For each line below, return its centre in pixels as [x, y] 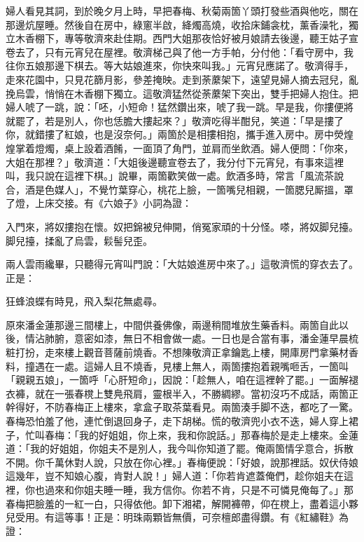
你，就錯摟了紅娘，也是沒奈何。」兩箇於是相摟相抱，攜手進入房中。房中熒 [175, 134]
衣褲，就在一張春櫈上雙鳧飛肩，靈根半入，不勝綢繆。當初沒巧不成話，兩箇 [177, 393]
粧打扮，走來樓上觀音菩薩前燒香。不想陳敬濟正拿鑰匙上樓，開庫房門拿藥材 [177, 352]
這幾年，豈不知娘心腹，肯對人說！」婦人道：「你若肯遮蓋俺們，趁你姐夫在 [175, 476]
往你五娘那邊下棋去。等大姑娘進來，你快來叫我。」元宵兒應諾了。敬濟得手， [180, 66]
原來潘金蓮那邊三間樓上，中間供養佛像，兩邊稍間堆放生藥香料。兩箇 [162, 324]
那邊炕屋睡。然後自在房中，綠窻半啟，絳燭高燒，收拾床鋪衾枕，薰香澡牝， [177, 24]
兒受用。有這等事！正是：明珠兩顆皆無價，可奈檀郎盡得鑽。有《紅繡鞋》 [172, 517]
